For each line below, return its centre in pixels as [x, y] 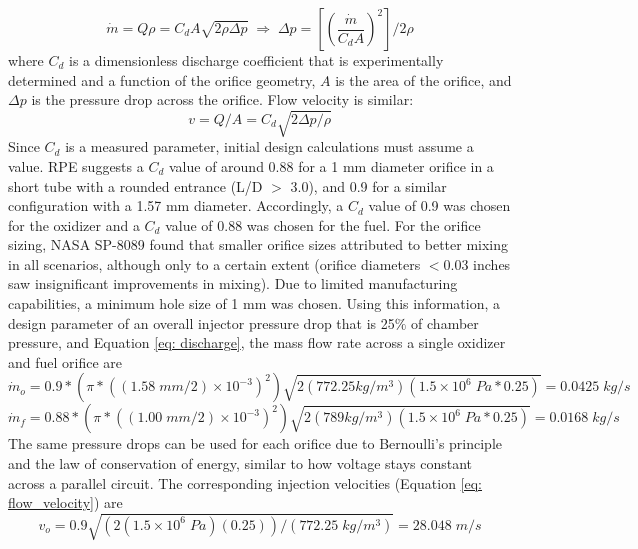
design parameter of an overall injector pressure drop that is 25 [201, 322]
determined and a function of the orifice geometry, [162, 79]
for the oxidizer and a [74, 224]
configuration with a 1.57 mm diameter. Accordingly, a [176, 205]
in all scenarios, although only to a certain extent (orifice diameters [214, 263]
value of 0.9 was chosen [439, 205]
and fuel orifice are [65, 361]
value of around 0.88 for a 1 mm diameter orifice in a [331, 165]
